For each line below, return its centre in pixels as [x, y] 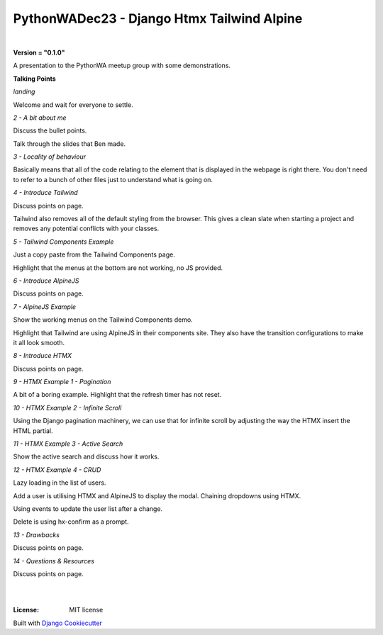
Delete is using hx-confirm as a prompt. [71, 522]
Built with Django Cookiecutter [58, 623]
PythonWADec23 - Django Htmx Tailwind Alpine [158, 18]
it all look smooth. [39, 342]
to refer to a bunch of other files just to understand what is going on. [113, 179]
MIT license [86, 610]
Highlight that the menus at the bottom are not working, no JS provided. [118, 268]
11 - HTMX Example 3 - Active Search [68, 444]
